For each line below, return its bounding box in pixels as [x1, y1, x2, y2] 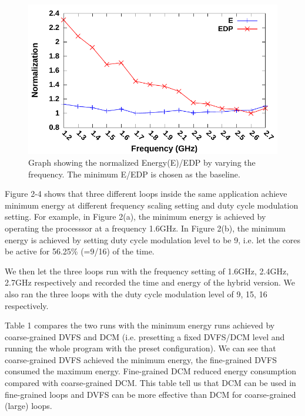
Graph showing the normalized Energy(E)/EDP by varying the [28, 156, 256, 168]
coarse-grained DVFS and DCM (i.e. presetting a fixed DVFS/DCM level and [5, 330, 285, 343]
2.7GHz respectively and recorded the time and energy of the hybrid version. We [5, 276, 295, 288]
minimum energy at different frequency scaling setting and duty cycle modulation [5, 199, 299, 211]
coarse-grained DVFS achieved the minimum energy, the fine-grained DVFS [5, 353, 277, 365]
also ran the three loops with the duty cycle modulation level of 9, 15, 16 [5, 287, 267, 300]
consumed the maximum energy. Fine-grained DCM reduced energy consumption [5, 365, 297, 377]
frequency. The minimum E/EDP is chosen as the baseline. [28, 167, 240, 180]
